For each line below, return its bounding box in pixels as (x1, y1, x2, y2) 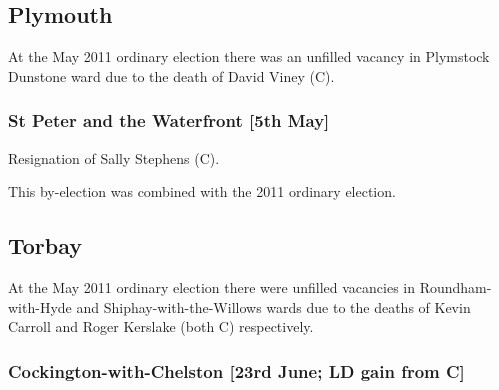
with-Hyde (8, 296, 72, 317)
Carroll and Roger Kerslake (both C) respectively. (8, 316, 314, 337)
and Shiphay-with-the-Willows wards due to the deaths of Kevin (76, 296, 471, 317)
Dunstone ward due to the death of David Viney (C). (8, 65, 335, 86)
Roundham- (419, 277, 492, 297)
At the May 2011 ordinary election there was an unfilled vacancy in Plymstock (8, 46, 490, 67)
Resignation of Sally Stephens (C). (8, 147, 220, 168)
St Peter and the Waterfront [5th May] (8, 108, 330, 133)
